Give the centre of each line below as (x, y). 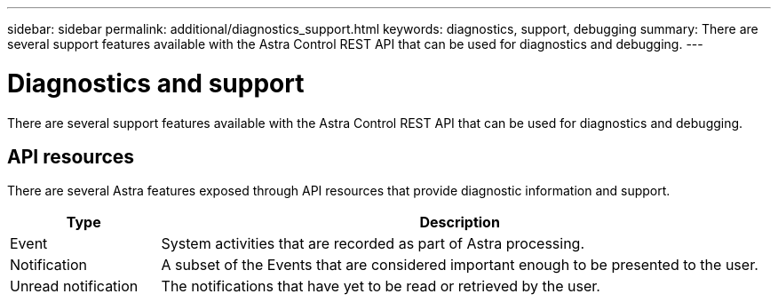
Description (460, 223)
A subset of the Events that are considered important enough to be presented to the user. (460, 265)
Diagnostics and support (156, 83)
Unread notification (74, 286)
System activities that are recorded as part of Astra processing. (373, 244)
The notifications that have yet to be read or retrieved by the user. (381, 286)
